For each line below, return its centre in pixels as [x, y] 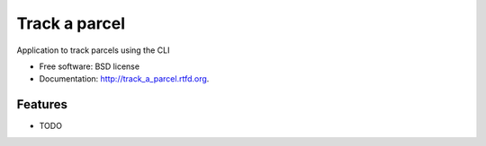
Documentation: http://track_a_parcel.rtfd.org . [124, 79]
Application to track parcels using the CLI [93, 50]
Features [42, 104]
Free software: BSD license [89, 66]
